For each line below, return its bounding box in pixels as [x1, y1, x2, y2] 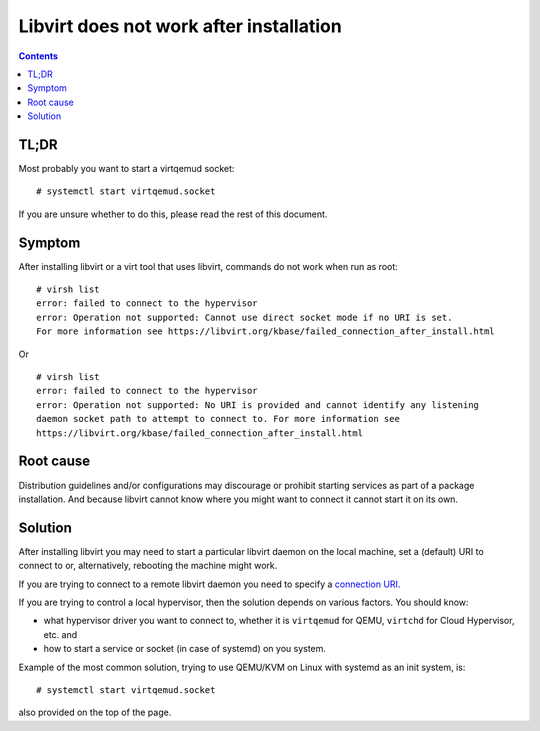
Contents [18, 50, 59, 62]
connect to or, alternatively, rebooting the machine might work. [18, 560, 278, 572]
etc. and [43, 628, 78, 640]
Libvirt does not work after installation [18, 15, 342, 37]
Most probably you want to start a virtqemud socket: [18, 163, 235, 175]
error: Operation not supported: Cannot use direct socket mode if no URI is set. [36, 311, 453, 323]
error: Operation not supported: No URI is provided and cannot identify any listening [36, 399, 480, 410]
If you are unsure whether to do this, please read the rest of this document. [18, 208, 328, 220]
